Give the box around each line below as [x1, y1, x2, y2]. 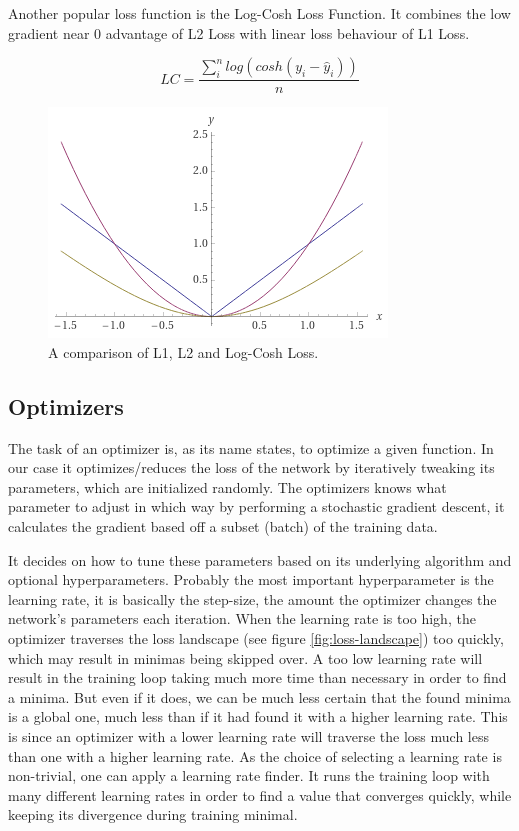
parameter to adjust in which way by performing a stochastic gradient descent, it [8, 496, 505, 517]
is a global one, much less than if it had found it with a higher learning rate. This [8, 706, 508, 727]
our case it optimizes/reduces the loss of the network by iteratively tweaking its [8, 457, 495, 478]
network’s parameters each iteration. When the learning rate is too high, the [8, 608, 476, 629]
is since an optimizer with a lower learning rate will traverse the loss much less [8, 725, 489, 746]
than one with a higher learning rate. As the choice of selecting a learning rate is [8, 745, 502, 766]
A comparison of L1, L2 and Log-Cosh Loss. [48, 341, 319, 362]
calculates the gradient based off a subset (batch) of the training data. [8, 515, 438, 536]
